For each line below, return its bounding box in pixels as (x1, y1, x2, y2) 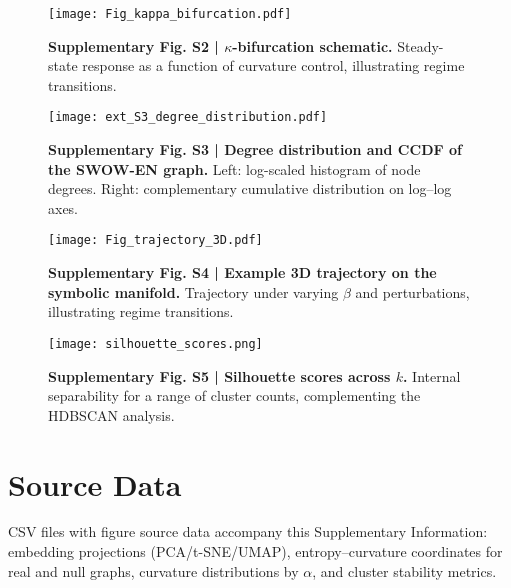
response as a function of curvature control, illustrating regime (82, 55, 465, 76)
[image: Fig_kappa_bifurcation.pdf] (48, 7, 292, 21)
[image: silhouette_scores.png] (48, 336, 263, 351)
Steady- (397, 35, 444, 56)
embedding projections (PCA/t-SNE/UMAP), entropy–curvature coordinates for (8, 541, 503, 562)
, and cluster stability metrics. (312, 560, 497, 581)
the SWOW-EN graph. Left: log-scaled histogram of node (48, 158, 421, 179)
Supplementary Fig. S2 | (48, 35, 219, 56)
